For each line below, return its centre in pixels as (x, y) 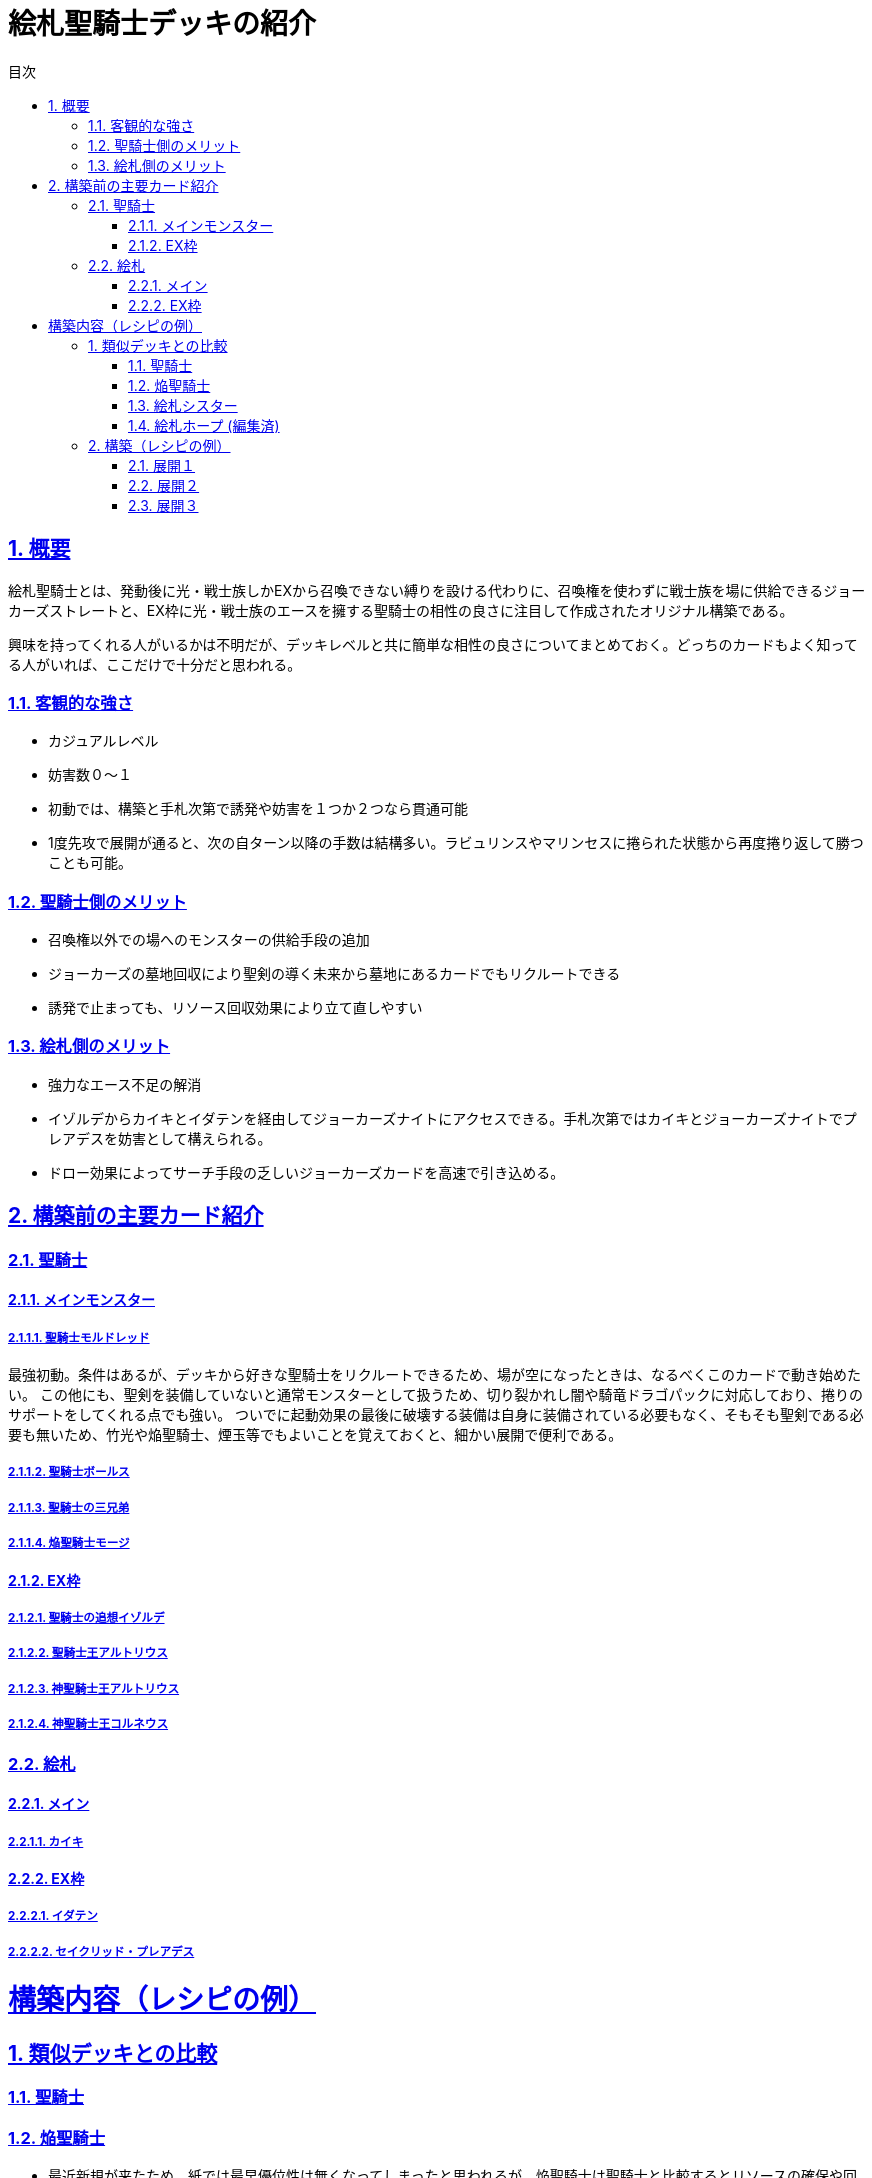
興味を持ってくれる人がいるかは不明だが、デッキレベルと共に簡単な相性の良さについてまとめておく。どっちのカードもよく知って (433, 644)
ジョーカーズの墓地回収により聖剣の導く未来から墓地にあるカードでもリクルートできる (334, 974)
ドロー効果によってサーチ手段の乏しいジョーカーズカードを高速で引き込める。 (306, 1172)
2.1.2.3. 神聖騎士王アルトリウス (94, 1688)
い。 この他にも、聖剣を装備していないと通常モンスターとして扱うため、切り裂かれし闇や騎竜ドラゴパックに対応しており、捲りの (435, 1395)
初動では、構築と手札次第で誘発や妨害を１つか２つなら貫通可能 (258, 809)
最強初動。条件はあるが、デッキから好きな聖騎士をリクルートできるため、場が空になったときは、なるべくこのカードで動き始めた (435, 1375)
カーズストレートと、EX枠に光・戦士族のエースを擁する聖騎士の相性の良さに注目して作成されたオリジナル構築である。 (401, 610)
